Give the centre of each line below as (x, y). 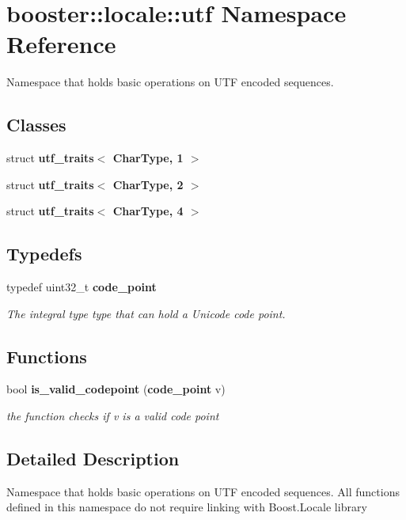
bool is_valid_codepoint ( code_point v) (116, 389)
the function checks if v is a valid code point (113, 416)
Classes (36, 125)
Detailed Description (93, 459)
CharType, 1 (148, 158)
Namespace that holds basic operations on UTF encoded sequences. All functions (203, 491)
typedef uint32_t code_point (82, 287)
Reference (61, 44)
